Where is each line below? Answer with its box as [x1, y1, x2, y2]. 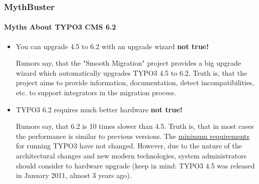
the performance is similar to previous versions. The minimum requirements [16, 130, 250, 141]
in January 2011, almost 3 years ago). [16, 170, 132, 180]
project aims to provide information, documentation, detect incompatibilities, [16, 77, 254, 88]
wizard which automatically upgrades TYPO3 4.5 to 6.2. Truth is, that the [16, 67, 247, 78]
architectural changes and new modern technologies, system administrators [16, 150, 247, 160]
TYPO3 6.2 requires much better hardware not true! [16, 104, 183, 114]
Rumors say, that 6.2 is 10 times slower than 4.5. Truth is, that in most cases [16, 121, 254, 131]
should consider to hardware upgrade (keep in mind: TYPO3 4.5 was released [16, 160, 255, 170]
